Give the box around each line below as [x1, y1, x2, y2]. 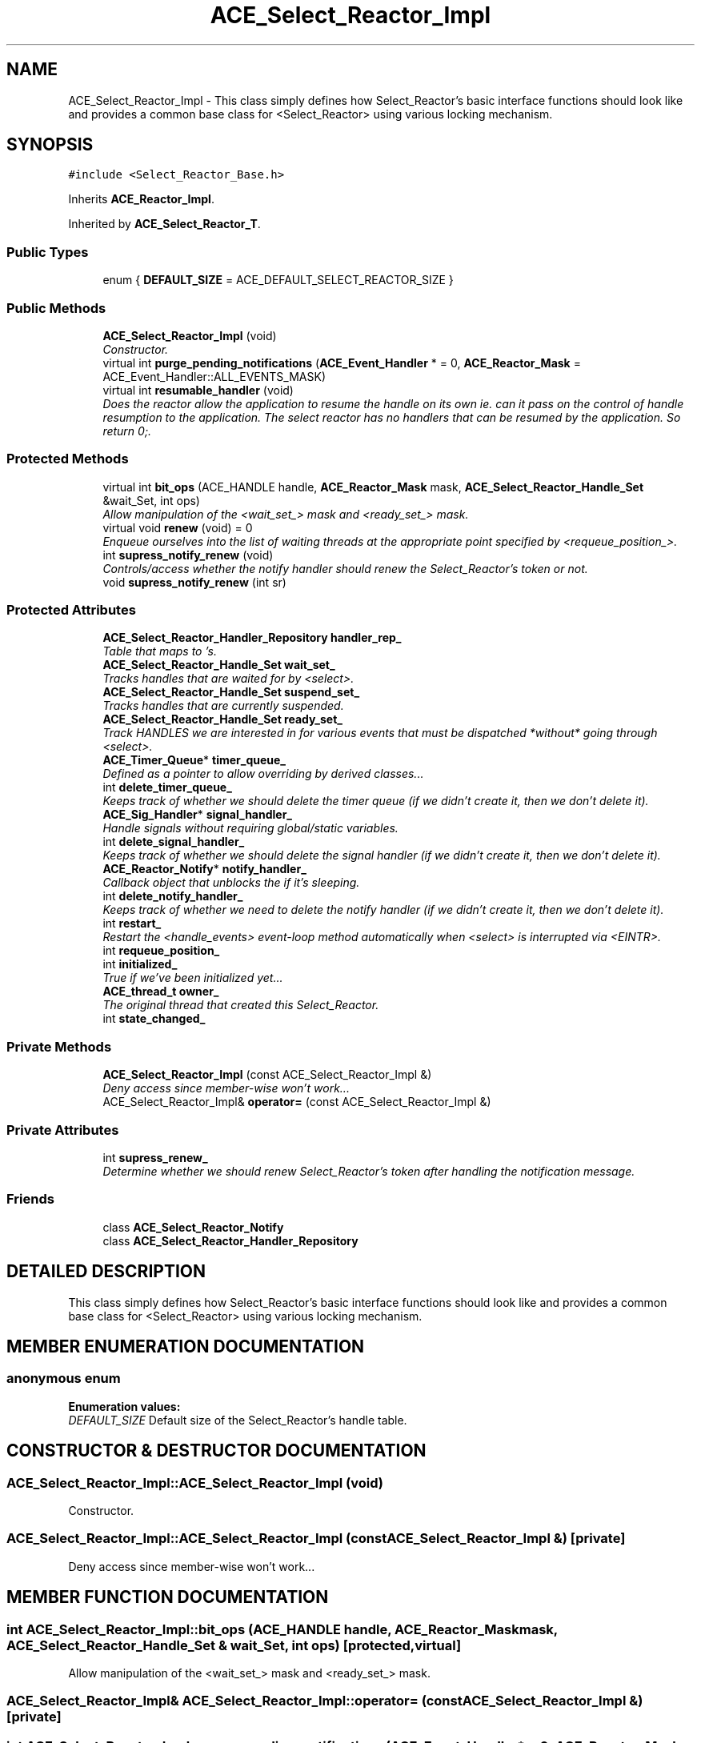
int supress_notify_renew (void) [102, 547, 274, 562]
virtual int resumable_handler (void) [102, 383, 294, 397]
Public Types [6, 243, 89, 260]
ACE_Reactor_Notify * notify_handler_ [102, 862, 306, 876]
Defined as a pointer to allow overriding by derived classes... [102, 767, 424, 781]
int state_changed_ [102, 1012, 206, 1026]
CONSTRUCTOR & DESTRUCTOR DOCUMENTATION [6, 1440, 427, 1461]
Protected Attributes [6, 602, 136, 619]
